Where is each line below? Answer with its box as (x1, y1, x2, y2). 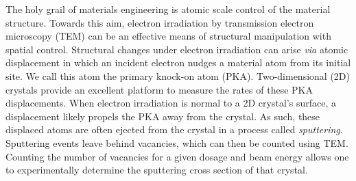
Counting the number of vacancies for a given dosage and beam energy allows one (5, 149, 349, 163)
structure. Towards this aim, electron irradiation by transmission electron (5, 15, 314, 29)
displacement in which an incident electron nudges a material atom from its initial (5, 55, 351, 70)
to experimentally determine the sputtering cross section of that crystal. (5, 163, 308, 177)
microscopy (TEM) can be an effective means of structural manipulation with (5, 29, 331, 43)
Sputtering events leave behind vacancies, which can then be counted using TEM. (5, 135, 348, 150)
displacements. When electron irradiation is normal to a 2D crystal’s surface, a (5, 96, 336, 110)
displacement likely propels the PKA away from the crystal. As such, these (5, 109, 320, 123)
